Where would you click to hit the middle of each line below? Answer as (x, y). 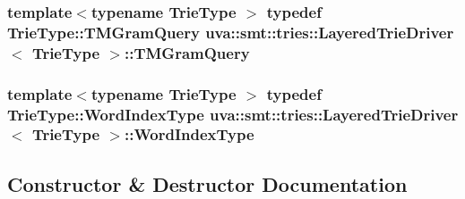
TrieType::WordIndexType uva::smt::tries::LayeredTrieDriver (233, 114)
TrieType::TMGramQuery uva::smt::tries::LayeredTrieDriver (231, 32)
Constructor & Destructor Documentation (207, 183)
